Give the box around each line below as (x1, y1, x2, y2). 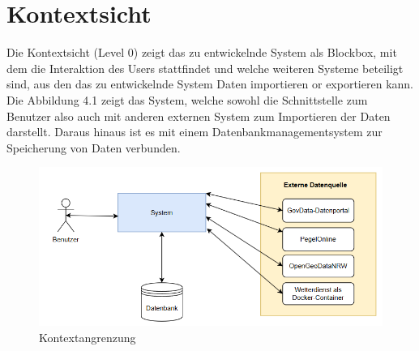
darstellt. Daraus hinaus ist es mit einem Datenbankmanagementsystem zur (6, 123, 383, 140)
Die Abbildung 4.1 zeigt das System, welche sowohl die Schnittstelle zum (6, 91, 368, 108)
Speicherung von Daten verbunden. (6, 139, 181, 156)
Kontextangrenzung (39, 328, 136, 345)
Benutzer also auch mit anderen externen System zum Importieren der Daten (6, 107, 391, 124)
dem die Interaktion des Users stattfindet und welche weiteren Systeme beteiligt (6, 59, 404, 76)
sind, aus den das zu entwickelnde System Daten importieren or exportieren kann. (6, 75, 413, 92)
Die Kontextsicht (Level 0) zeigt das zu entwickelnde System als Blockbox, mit (6, 44, 397, 61)
